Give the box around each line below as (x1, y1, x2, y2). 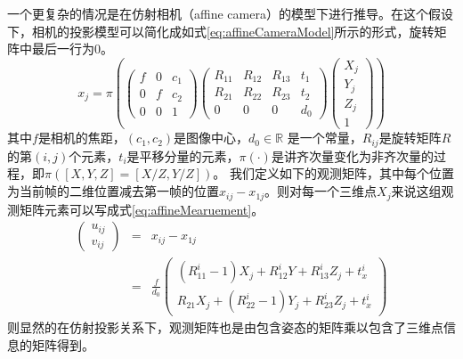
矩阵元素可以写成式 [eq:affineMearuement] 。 (19, 200, 264, 218)
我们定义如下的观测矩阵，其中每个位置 (229, 164, 454, 183)
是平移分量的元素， (126, 146, 240, 165)
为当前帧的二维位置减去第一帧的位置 (7, 182, 219, 200)
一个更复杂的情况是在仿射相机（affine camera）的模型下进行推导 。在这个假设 (7, 4, 453, 22)
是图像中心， (174, 128, 249, 147)
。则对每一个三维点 (264, 182, 378, 200)
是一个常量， (287, 128, 362, 147)
